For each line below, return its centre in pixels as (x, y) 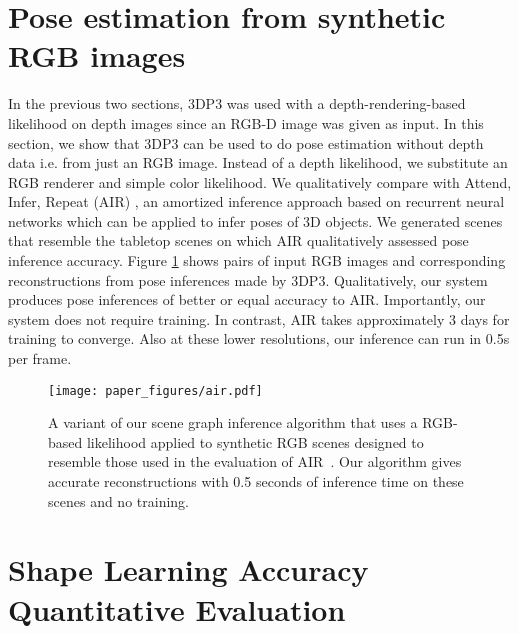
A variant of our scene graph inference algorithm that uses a (233, 422)
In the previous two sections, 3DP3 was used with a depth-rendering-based (237, 103)
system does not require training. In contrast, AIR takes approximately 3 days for (259, 318)
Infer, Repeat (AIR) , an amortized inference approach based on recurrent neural (256, 201)
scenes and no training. (118, 500)
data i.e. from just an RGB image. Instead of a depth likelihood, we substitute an (258, 162)
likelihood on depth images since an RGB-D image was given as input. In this (246, 122)
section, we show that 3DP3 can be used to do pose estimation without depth (246, 142)
